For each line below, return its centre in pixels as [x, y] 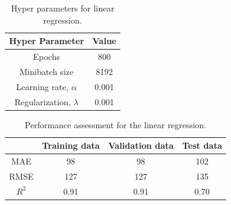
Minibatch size [47, 71]
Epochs [46, 57]
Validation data [141, 145]
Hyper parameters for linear [63, 8]
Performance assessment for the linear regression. [115, 124]
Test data [202, 145]
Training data [71, 145]
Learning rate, [42, 86]
